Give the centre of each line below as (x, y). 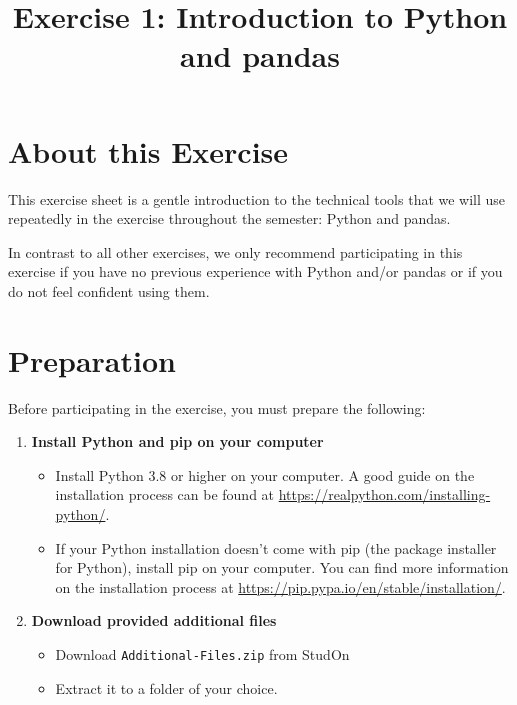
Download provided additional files (154, 620)
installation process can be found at (165, 494)
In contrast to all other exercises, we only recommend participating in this (235, 251)
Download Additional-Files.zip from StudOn (202, 653)
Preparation (92, 359)
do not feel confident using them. (109, 290)
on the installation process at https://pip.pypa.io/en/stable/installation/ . (280, 586)
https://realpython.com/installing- (384, 494)
